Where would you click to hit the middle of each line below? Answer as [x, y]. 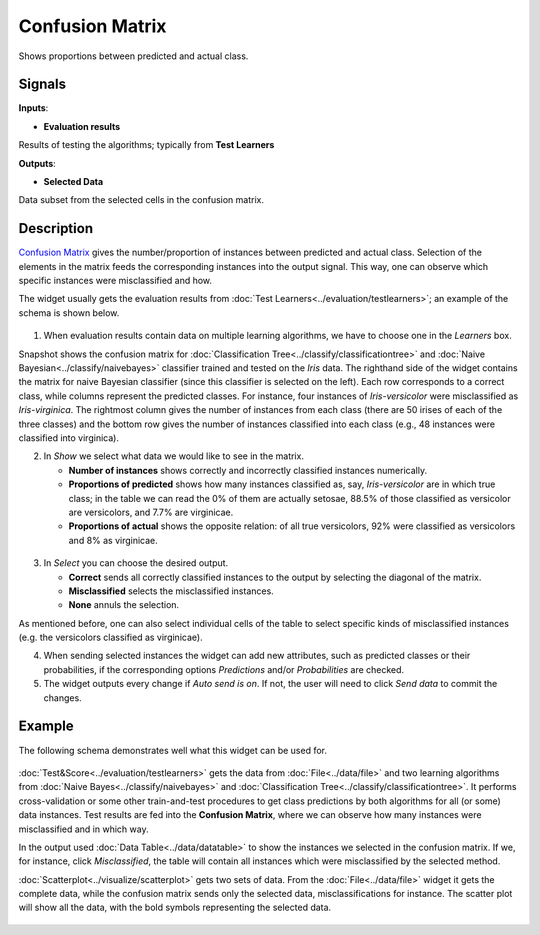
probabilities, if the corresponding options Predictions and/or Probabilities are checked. [224, 669]
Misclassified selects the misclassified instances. [171, 591]
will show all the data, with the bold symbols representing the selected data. [175, 907]
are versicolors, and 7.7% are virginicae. [151, 512]
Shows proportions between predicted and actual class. [133, 56]
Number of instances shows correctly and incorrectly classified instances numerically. [248, 470]
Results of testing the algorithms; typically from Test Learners [146, 145]
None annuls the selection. [124, 605]
